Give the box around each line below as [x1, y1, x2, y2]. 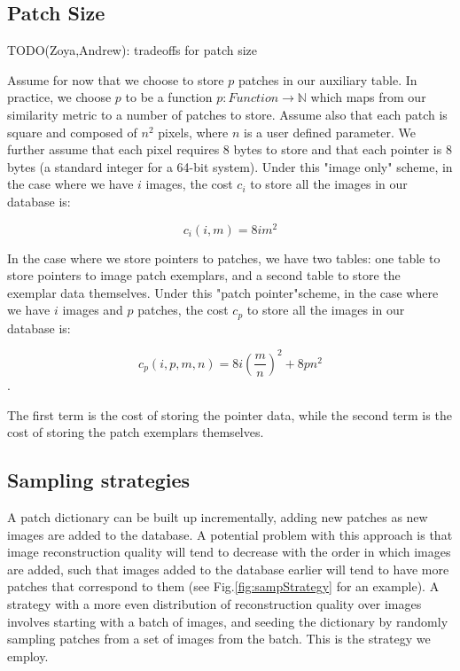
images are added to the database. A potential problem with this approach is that [7, 525, 453, 543]
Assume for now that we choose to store [7, 70, 224, 89]
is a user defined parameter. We [244, 122, 416, 141]
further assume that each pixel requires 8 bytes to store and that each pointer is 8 [7, 140, 452, 159]
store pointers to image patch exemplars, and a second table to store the [7, 266, 401, 285]
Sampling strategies [7, 466, 191, 494]
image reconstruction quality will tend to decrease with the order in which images [7, 542, 451, 561]
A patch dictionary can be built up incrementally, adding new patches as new [7, 507, 428, 526]
